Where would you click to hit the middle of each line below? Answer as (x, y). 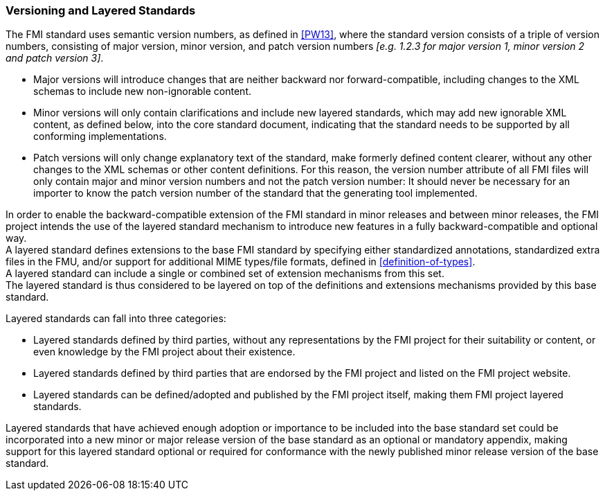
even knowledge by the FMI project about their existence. (164, 352)
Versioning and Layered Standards (101, 10)
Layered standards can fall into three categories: (116, 319)
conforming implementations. (100, 136)
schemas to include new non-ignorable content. (142, 91)
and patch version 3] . (55, 58)
